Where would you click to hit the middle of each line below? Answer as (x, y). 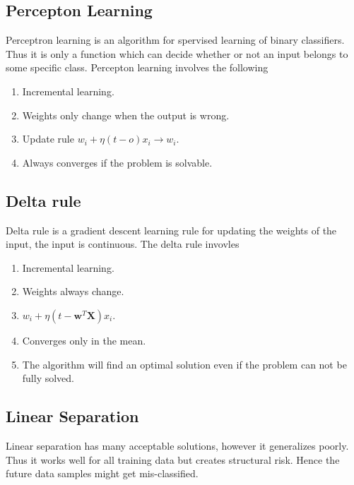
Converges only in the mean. (84, 340)
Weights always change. (73, 291)
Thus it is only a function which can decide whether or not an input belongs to (177, 53)
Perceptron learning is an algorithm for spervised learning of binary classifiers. (175, 40)
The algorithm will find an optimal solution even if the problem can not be (184, 364)
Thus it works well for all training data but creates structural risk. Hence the (173, 459)
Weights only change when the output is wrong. (126, 115)
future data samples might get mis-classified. (102, 473)
